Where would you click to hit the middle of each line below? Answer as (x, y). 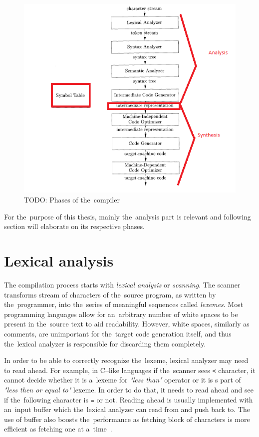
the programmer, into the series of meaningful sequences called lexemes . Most (124, 304)
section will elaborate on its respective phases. (74, 226)
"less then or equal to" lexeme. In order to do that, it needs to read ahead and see (129, 389)
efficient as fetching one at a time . (58, 429)
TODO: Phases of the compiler (72, 200)
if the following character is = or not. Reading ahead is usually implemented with (129, 399)
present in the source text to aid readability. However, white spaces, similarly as (127, 324)
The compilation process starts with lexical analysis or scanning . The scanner (122, 284)
